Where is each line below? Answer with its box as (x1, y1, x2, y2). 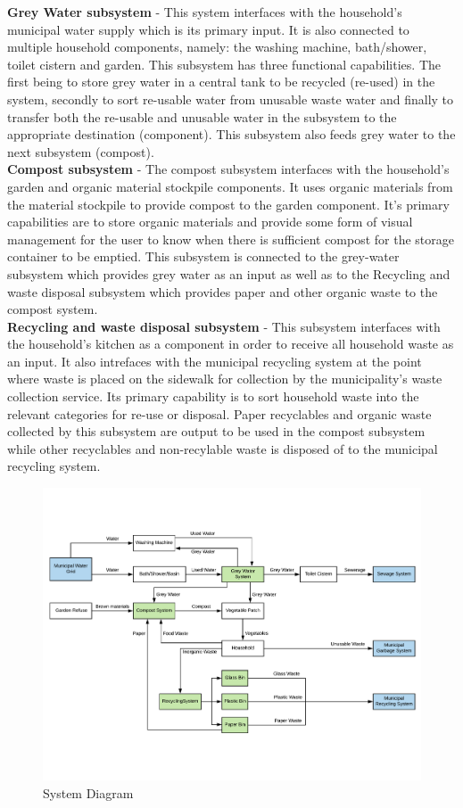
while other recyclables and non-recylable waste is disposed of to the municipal (7, 439, 438, 458)
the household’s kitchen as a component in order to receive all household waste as (7, 334, 454, 353)
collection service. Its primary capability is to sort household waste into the (7, 387, 419, 406)
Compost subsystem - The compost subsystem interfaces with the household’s (7, 160, 450, 178)
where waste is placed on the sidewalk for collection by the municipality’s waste (7, 369, 442, 388)
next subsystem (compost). (7, 142, 154, 161)
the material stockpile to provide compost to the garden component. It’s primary (7, 194, 450, 213)
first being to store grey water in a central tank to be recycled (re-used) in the (7, 72, 435, 91)
